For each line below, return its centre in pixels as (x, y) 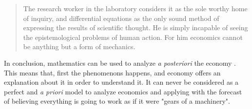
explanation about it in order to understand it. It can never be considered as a (121, 82)
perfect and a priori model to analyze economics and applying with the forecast (123, 91)
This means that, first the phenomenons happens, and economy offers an (112, 72)
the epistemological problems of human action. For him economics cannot (133, 37)
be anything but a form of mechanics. (79, 46)
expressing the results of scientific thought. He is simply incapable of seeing (136, 27)
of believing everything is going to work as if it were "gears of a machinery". (117, 101)
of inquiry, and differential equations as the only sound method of (121, 18)
